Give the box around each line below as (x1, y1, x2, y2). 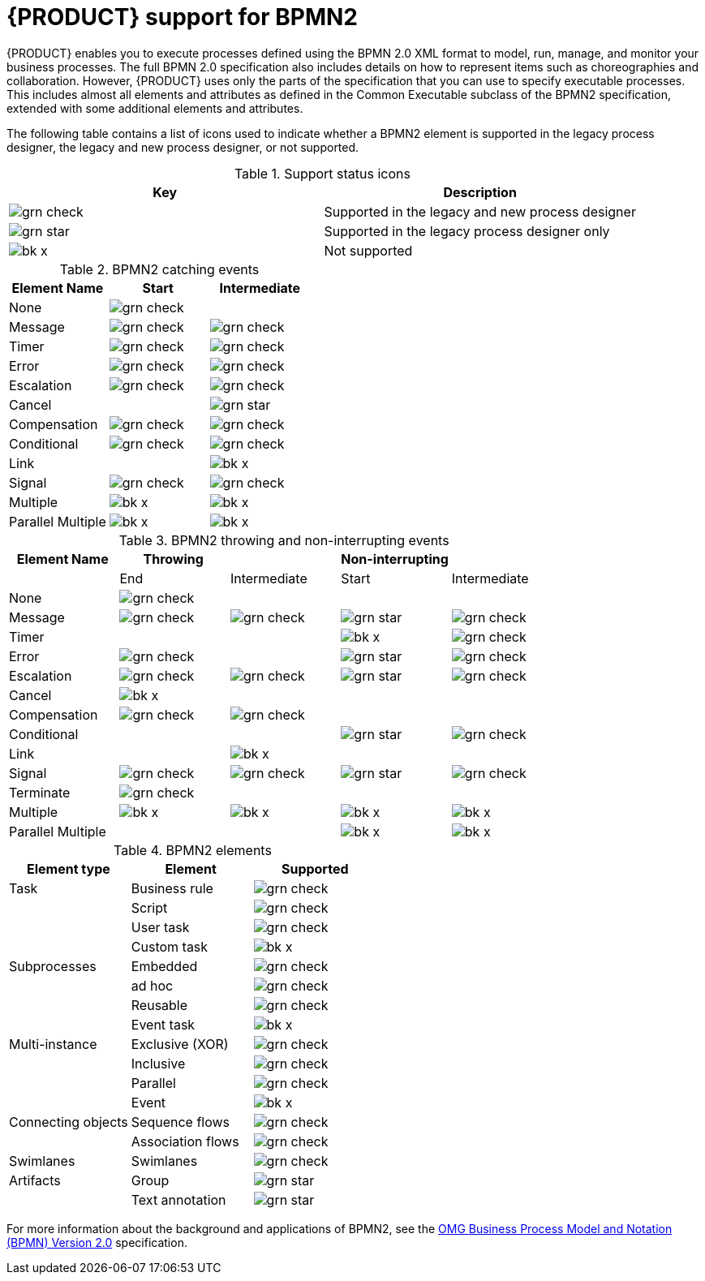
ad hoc (131, 977, 174, 994)
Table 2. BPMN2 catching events (59, 260, 260, 277)
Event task (131, 1016, 196, 1033)
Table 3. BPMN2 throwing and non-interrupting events (118, 531, 449, 548)
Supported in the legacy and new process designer (324, 203, 636, 220)
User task (131, 918, 190, 935)
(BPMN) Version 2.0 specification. (6, 1235, 187, 1249)
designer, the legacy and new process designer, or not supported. (6, 140, 359, 154)
